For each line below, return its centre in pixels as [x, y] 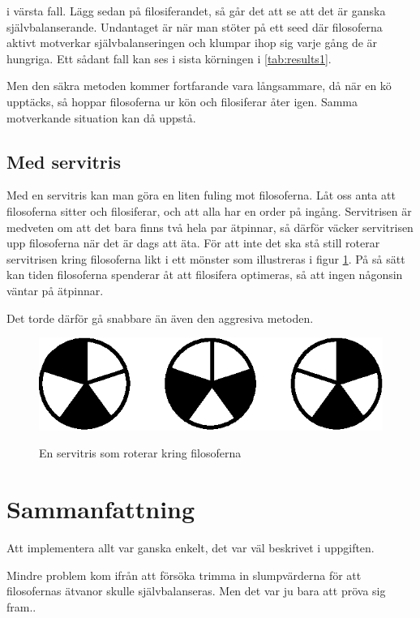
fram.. [21, 606]
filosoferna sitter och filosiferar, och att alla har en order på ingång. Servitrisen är [209, 210]
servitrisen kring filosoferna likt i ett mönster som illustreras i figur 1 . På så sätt [206, 258]
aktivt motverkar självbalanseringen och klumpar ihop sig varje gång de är [192, 43]
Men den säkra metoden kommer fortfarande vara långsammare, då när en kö [199, 86]
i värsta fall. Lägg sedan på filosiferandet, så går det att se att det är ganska [196, 11]
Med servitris [64, 161]
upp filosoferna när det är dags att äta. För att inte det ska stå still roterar [193, 243]
